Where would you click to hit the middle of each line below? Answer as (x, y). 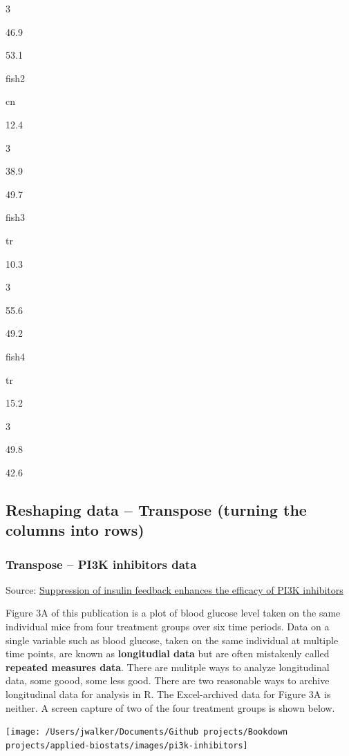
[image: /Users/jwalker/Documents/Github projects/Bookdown (147, 732)
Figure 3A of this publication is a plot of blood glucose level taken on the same (173, 613)
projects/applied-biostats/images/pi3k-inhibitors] (127, 745)
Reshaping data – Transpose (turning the (156, 509)
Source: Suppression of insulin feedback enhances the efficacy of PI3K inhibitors (174, 589)
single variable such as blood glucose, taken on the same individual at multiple (172, 640)
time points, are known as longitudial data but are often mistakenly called (168, 653)
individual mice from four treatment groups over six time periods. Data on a (168, 627)
